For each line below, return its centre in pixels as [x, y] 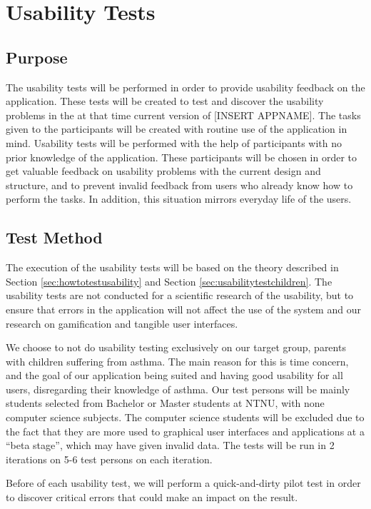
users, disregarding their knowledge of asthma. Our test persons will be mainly [178, 389]
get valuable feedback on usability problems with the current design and [163, 171]
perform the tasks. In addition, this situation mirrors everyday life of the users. [179, 199]
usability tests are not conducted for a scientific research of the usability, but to [180, 295]
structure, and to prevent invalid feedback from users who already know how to [179, 185]
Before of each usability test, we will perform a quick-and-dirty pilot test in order [183, 483]
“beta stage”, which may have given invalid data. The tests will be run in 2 [170, 445]
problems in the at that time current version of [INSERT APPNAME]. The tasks [183, 115]
